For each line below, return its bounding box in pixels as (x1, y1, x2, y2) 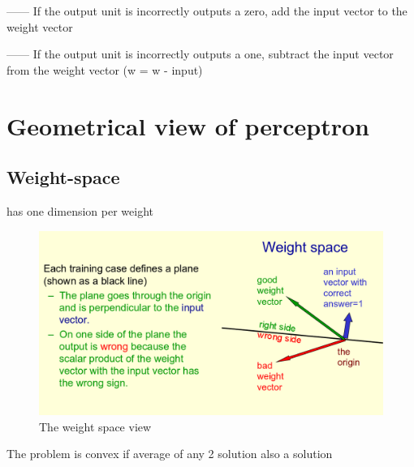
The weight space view (39, 418, 152, 435)
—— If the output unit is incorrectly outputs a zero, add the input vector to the (6, 2, 408, 19)
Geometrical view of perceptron (6, 109, 369, 142)
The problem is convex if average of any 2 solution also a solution (6, 445, 333, 462)
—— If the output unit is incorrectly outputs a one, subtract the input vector (6, 45, 394, 62)
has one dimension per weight (6, 202, 154, 219)
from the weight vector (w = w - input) (6, 61, 203, 78)
